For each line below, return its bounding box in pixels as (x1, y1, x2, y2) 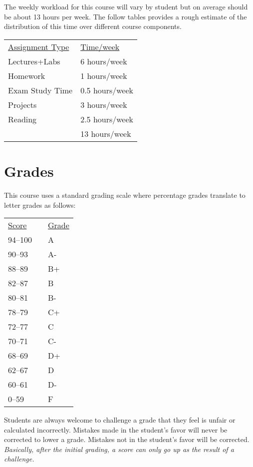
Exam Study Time (8, 84, 73, 96)
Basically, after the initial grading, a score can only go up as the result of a (4, 444, 234, 454)
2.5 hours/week (80, 113, 134, 125)
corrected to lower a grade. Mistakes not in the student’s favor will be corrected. (4, 434, 250, 445)
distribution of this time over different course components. (4, 21, 182, 31)
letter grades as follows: (4, 199, 76, 210)
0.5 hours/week (80, 84, 134, 96)
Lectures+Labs (8, 55, 60, 67)
